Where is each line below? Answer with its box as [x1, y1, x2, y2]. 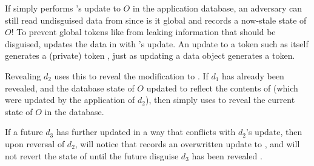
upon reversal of [5, 137, 65, 150]
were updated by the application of [5, 93, 135, 106]
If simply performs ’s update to [5, 2, 121, 14]
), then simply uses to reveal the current [145, 93, 295, 106]
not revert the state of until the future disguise [5, 149, 179, 162]
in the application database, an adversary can [132, 2, 302, 14]
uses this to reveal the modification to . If [54, 69, 209, 82]
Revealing [5, 69, 41, 82]
